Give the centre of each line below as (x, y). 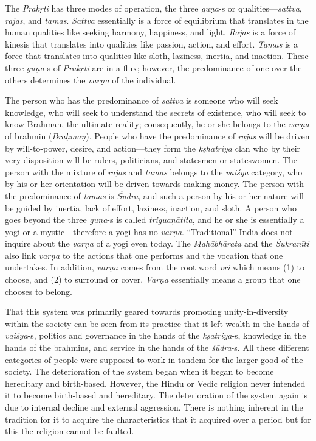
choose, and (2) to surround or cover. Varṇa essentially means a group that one (153, 279)
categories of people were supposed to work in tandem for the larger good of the (154, 359)
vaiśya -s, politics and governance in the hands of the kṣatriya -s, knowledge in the (156, 335)
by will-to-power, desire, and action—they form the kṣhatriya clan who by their (153, 148)
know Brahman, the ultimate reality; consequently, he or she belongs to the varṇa (157, 124)
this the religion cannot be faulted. (70, 431)
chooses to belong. (39, 291)
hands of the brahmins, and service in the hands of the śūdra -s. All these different (157, 348)
